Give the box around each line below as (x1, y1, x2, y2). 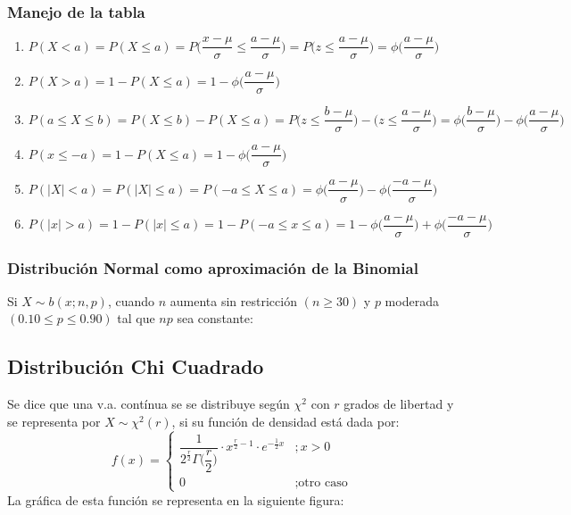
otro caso (298, 476, 348, 489)
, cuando (107, 291, 155, 310)
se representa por (7, 411, 101, 430)
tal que (117, 309, 155, 328)
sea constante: (177, 309, 253, 328)
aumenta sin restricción (170, 291, 297, 310)
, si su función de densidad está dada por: (171, 411, 400, 430)
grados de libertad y (343, 395, 454, 413)
